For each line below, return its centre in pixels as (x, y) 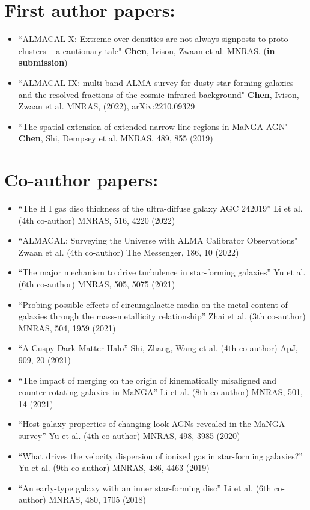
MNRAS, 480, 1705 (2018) (97, 499)
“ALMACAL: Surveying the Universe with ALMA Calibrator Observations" (158, 240)
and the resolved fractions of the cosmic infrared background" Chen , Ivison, (159, 94)
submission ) (43, 62)
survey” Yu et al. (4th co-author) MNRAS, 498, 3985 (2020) (129, 435)
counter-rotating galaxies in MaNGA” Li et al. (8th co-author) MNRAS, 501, (160, 392)
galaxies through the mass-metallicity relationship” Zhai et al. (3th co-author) (162, 316)
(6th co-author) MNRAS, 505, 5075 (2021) (97, 284)
